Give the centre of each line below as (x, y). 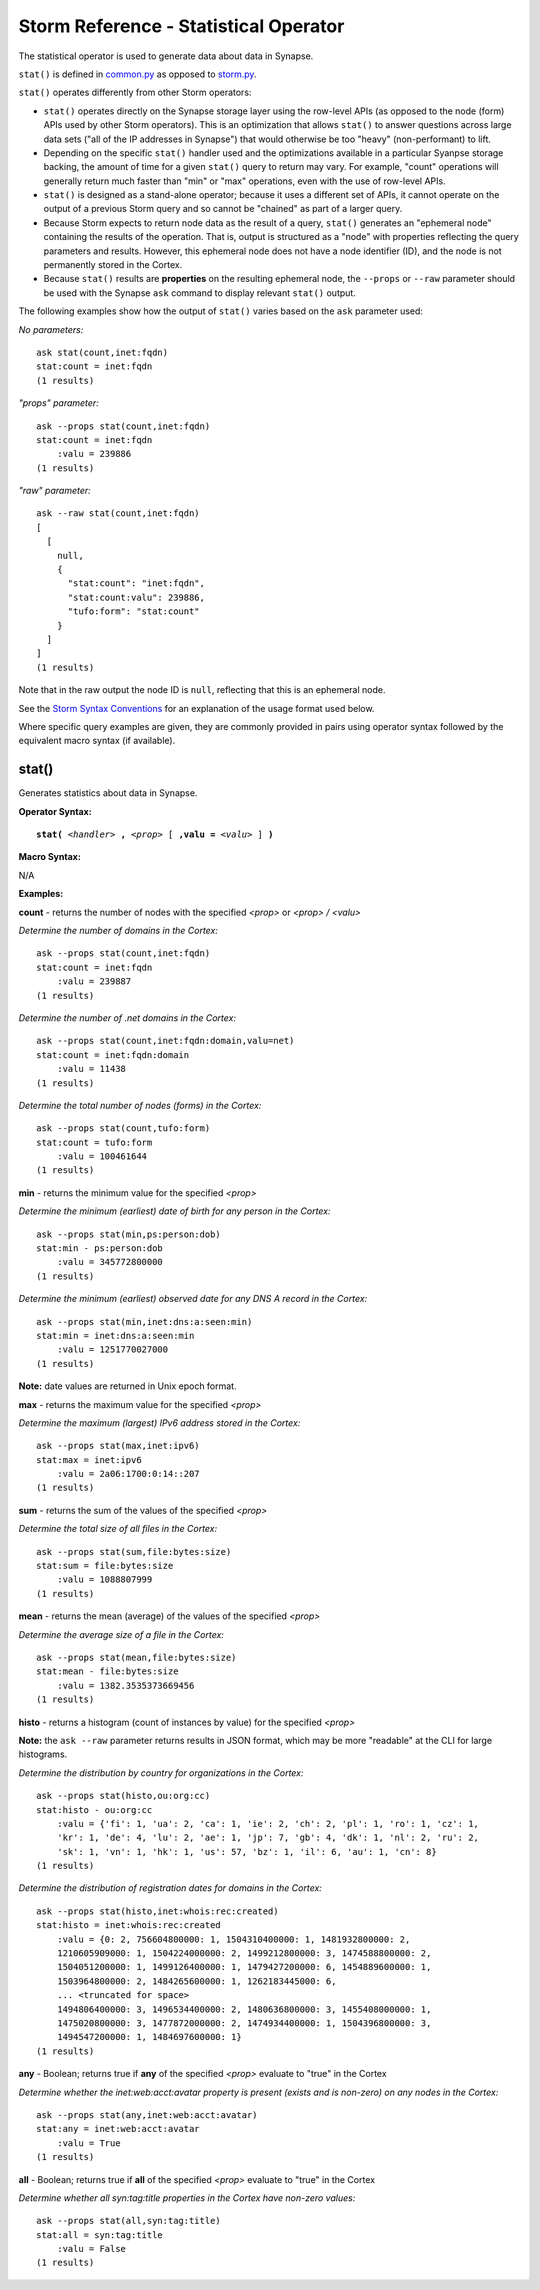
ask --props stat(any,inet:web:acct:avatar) (147, 2114)
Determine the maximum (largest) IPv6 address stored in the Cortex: (159, 1422)
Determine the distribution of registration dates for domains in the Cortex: (170, 1888)
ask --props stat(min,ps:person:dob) (129, 1234)
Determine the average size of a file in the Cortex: (121, 1634)
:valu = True (88, 2143)
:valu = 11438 (91, 1069)
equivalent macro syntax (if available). (97, 741)
